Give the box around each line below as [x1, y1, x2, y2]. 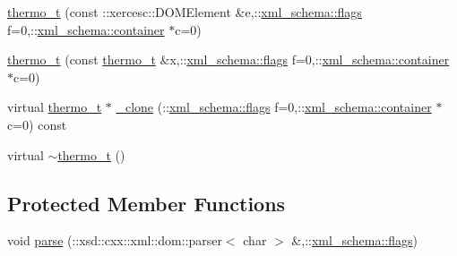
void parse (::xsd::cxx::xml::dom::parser [7, 231, 222, 250]
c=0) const [7, 115, 67, 133]
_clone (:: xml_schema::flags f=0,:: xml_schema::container [116, 98, 432, 116]
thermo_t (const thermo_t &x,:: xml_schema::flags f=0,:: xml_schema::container [7, 50, 450, 69]
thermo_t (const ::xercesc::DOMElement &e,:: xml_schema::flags [7, 3, 362, 21]
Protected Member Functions [7, 189, 286, 217]
